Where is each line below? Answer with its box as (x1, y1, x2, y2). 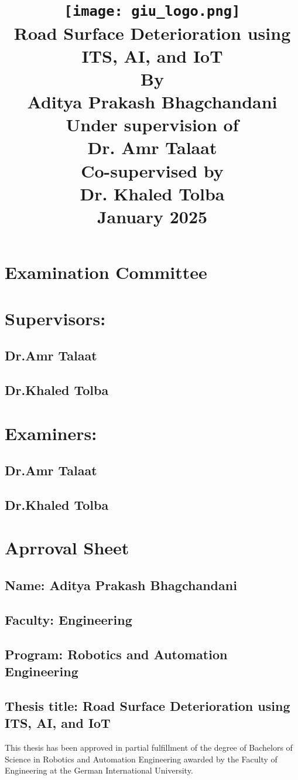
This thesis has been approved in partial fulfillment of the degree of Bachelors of (5, 741, 293, 753)
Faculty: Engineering (5, 610, 132, 628)
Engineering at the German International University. (5, 764, 193, 776)
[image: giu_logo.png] (64, 3, 241, 20)
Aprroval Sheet (5, 536, 129, 560)
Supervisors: (5, 306, 106, 330)
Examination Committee (5, 260, 207, 284)
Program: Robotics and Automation (5, 645, 228, 663)
